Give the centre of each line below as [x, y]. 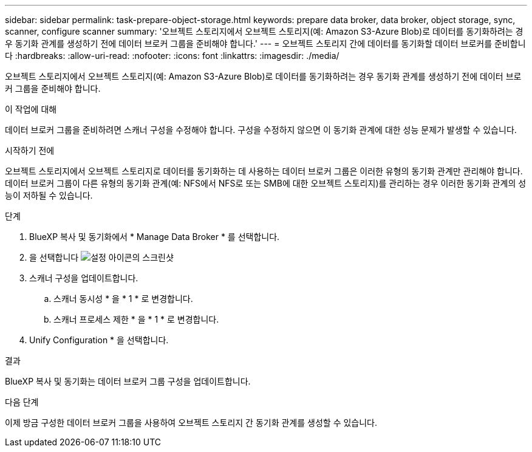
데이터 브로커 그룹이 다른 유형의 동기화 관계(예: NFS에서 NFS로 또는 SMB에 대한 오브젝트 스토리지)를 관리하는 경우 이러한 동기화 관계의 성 [266, 183]
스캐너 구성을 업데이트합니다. [84, 278]
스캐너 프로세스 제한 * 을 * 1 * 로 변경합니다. [136, 319]
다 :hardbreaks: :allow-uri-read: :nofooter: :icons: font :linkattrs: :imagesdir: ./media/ [172, 56]
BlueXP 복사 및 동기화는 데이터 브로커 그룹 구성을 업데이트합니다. [128, 381]
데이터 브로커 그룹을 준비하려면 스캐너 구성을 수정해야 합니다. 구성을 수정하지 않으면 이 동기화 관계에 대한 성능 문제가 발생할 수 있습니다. [261, 130]
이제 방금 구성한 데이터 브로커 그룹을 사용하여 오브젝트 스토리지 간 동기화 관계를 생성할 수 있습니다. [191, 423]
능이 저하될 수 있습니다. [49, 195]
